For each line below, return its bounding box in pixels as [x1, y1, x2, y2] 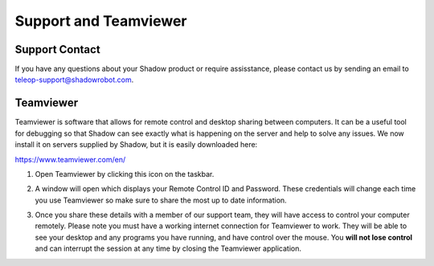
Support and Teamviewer [14, 12, 188, 30]
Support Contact [14, 43, 100, 56]
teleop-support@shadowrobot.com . [14, 75, 134, 84]
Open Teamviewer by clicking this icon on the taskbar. [35, 169, 215, 178]
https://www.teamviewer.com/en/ [14, 154, 126, 164]
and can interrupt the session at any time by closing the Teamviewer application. [35, 243, 301, 253]
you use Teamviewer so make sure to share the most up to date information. [35, 195, 287, 205]
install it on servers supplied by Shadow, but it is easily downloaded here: [14, 140, 258, 149]
